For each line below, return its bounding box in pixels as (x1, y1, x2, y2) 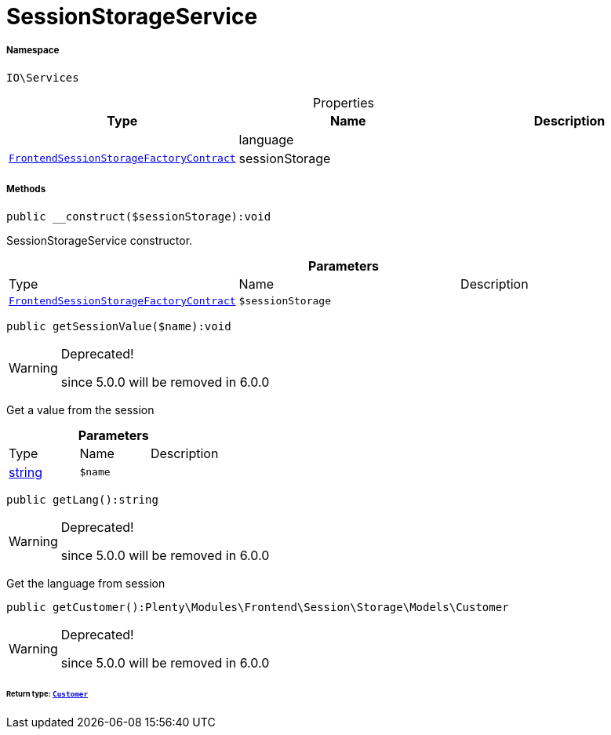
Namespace (6, 45, 60, 56)
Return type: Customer (6, 690, 89, 699)
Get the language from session (6, 576, 165, 590)
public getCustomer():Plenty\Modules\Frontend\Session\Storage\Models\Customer (6, 600, 509, 613)
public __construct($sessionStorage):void (6, 209, 271, 223)
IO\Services (6, 71, 79, 84)
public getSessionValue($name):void (6, 319, 231, 333)
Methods (6, 184, 46, 195)
